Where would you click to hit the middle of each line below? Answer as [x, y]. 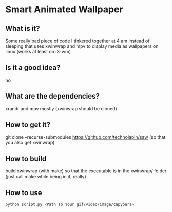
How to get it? [28, 125]
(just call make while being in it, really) [46, 177]
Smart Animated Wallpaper [64, 9]
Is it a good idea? [33, 68]
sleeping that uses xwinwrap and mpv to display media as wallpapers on [82, 46]
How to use [24, 193]
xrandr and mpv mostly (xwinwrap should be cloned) [61, 108]
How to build [26, 158]
